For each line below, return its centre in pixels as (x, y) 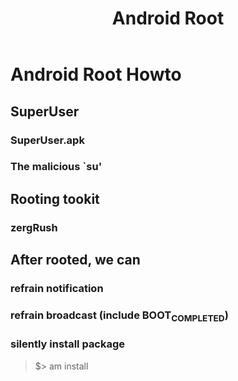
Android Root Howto (96, 74)
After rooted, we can (75, 260)
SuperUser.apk (47, 140)
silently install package (68, 344)
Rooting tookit (55, 198)
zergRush (34, 227)
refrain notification (57, 289)
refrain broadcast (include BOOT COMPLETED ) (119, 316)
